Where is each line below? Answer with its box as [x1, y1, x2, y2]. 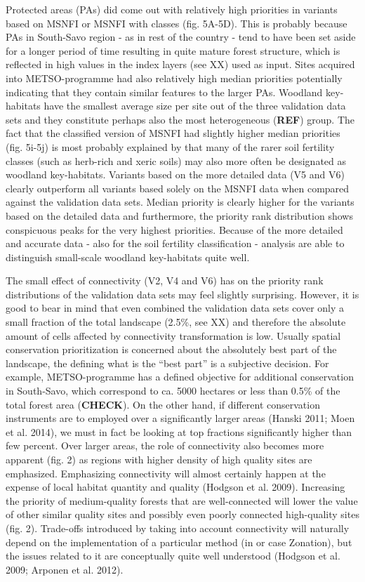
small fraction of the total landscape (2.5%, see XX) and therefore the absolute [6, 315, 346, 329]
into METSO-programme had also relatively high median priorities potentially [6, 70, 343, 85]
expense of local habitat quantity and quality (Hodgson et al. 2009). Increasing [6, 480, 345, 494]
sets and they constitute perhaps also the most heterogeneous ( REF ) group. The [6, 112, 354, 126]
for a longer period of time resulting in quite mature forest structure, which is [6, 43, 340, 58]
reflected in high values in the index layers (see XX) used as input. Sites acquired [6, 57, 355, 72]
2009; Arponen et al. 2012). [6, 562, 124, 576]
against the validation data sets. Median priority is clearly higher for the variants [6, 194, 354, 209]
